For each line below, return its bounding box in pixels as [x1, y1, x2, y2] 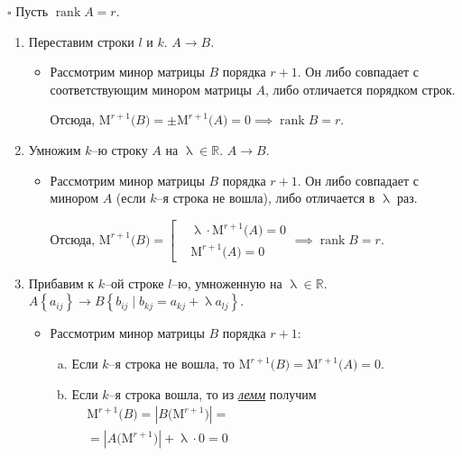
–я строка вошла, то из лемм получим [108, 384, 317, 403]
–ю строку [91, 140, 148, 159]
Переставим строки [28, 32, 134, 50]
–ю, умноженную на [171, 273, 282, 292]
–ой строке [105, 273, 164, 292]
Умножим [28, 140, 81, 159]
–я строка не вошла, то [108, 354, 236, 372]
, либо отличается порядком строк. [265, 79, 456, 98]
